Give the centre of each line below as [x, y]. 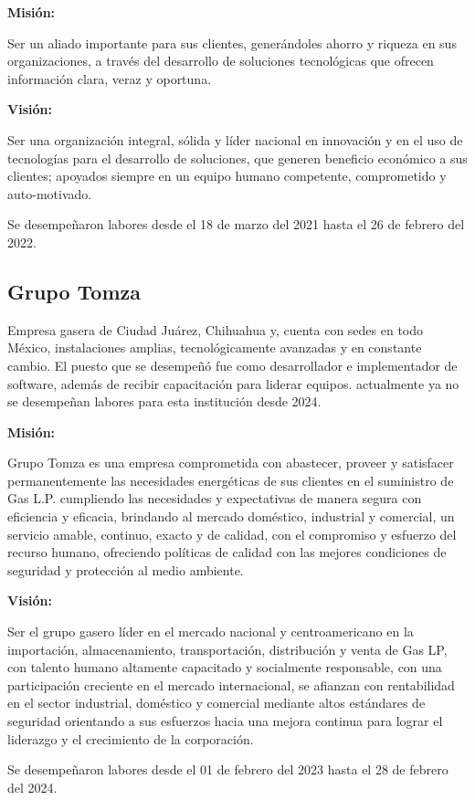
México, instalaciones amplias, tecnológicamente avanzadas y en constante [215, 347]
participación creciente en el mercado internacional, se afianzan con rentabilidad [231, 684]
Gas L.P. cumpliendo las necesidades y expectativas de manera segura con [215, 498]
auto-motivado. [50, 193]
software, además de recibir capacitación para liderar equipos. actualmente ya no [233, 383]
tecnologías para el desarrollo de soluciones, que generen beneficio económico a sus [237, 158]
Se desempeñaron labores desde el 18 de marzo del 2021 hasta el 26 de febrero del [236, 224]
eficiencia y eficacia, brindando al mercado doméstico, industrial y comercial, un [231, 516]
